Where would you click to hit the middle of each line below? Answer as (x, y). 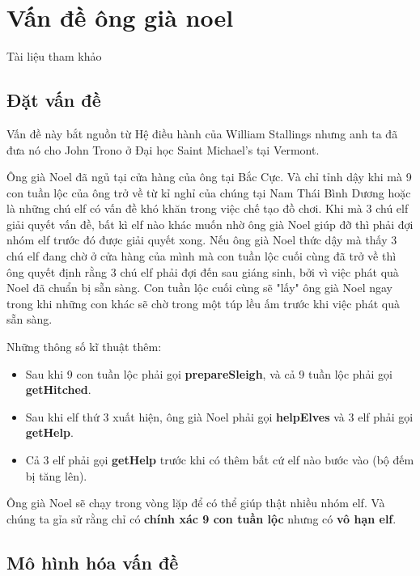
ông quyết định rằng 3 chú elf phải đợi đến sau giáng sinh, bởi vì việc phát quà (203, 271)
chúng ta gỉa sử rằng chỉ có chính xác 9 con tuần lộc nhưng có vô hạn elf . (202, 518)
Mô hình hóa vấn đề (93, 562)
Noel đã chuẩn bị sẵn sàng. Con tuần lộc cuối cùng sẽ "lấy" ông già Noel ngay (199, 288)
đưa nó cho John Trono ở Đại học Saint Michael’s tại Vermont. (163, 149)
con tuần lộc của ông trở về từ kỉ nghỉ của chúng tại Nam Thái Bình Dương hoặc (209, 192)
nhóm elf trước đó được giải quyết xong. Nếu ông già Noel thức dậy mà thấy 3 (202, 240)
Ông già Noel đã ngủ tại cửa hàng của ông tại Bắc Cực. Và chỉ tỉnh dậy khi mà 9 (209, 177)
